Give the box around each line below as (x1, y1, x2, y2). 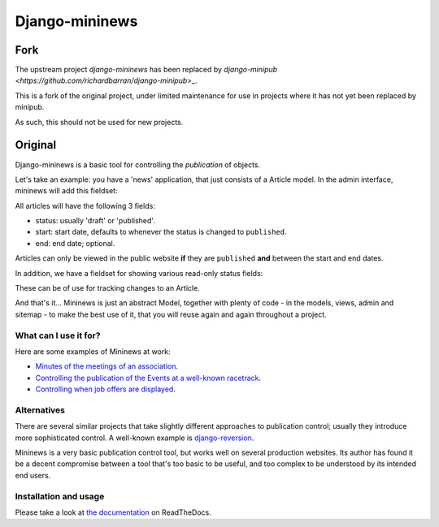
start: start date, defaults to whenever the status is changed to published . (35, 227, 287, 237)
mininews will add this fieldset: (15, 186, 118, 196)
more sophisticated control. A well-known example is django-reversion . (15, 433, 254, 443)
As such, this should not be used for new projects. (15, 117, 184, 127)
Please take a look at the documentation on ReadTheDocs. (15, 508, 211, 517)
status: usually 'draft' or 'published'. (35, 216, 156, 226)
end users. (15, 470, 51, 480)
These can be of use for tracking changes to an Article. (15, 283, 201, 293)
